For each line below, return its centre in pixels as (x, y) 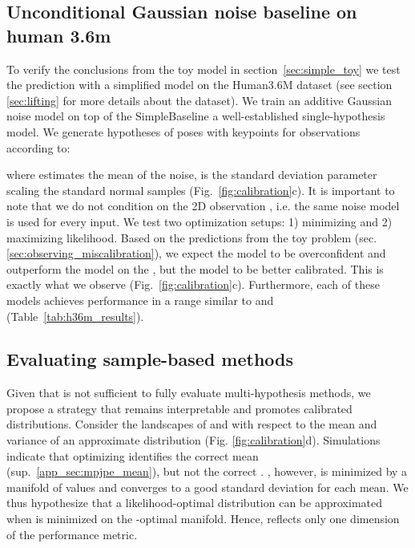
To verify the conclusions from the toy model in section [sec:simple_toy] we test (203, 69)
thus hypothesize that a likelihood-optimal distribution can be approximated (194, 503)
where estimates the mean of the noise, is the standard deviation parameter (192, 175)
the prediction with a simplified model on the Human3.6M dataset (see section (199, 85)
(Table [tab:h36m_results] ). (75, 316)
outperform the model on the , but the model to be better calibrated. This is (195, 268)
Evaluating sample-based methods (150, 359)
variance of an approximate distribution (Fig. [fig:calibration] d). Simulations (193, 440)
